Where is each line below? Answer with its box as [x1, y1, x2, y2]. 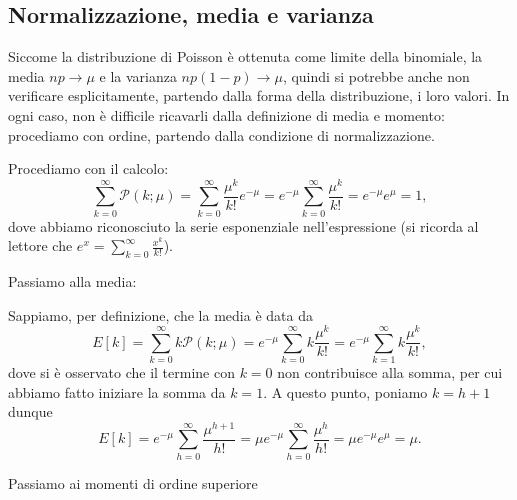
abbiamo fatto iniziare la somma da [8, 381, 226, 402]
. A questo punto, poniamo [263, 381, 428, 402]
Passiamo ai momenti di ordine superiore [8, 472, 258, 493]
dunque [8, 401, 53, 422]
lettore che [8, 235, 73, 256]
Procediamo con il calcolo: [8, 158, 169, 179]
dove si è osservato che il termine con [8, 362, 235, 383]
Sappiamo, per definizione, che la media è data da [8, 304, 313, 325]
